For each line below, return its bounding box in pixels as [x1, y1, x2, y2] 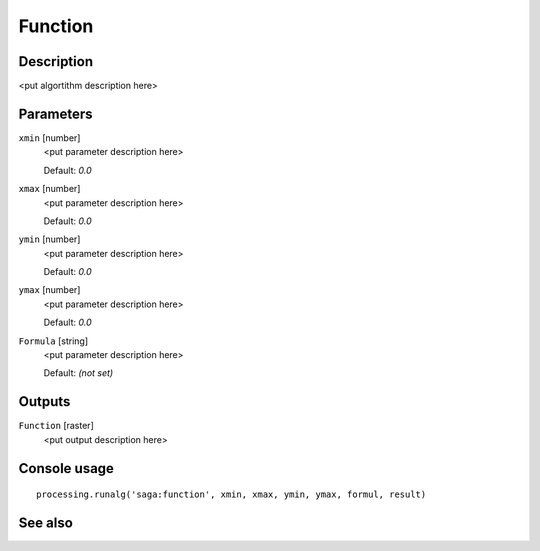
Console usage [18, 460, 115, 477]
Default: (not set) [43, 367, 114, 379]
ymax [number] [18, 284, 81, 296]
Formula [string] [18, 335, 89, 347]
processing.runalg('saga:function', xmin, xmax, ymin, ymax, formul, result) [36, 489, 427, 500]
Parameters [18, 105, 93, 122]
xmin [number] [18, 131, 81, 144]
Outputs [18, 393, 71, 410]
